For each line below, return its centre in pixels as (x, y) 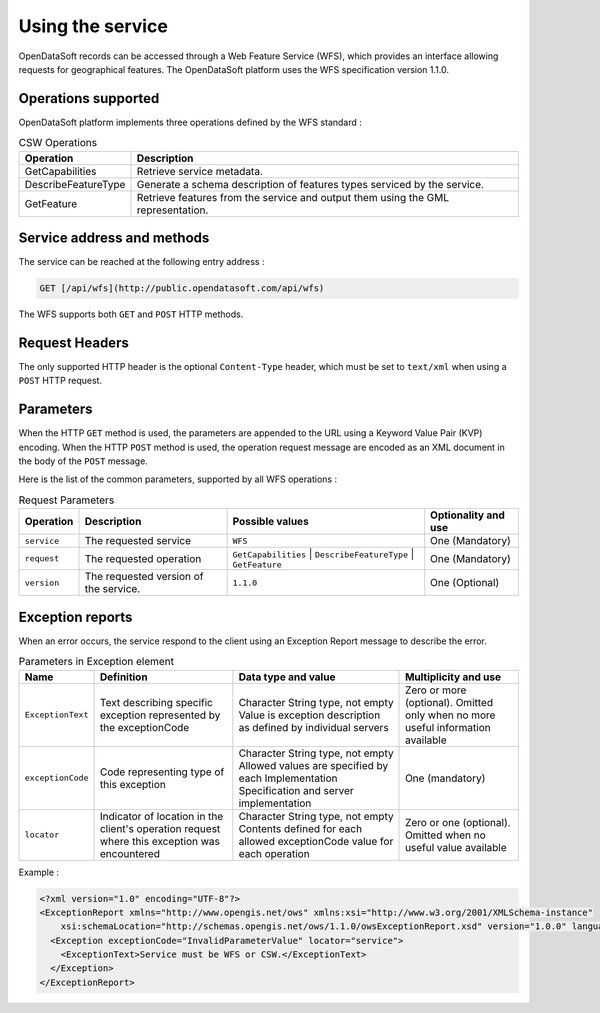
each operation (274, 853)
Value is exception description (309, 715)
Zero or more (436, 690)
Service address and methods (114, 238)
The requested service (138, 541)
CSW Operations (58, 143)
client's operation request (160, 828)
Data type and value (287, 677)
